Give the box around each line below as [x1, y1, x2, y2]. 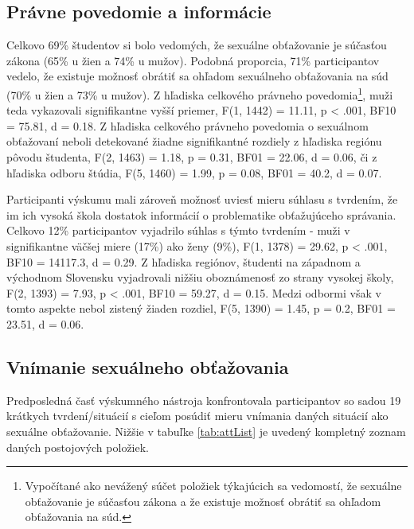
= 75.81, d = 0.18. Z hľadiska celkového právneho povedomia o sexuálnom [6, 117, 369, 134]
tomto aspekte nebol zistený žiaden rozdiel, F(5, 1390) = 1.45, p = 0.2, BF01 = [6, 300, 396, 317]
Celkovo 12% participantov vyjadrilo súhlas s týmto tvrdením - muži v [6, 222, 350, 239]
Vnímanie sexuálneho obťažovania [6, 354, 289, 379]
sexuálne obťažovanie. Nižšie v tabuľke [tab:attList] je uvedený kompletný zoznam [6, 422, 406, 439]
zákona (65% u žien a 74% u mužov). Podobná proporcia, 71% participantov [6, 52, 380, 68]
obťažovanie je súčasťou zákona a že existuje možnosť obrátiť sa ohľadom [25, 492, 381, 509]
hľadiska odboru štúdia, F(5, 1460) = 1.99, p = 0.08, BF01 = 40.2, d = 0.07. [6, 164, 382, 181]
